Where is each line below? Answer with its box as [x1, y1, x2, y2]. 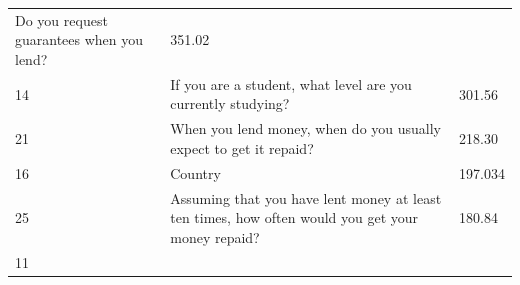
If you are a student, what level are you [170, 73, 412, 94]
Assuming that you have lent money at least [170, 187, 442, 208]
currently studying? [170, 93, 290, 114]
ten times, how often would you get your [170, 207, 419, 228]
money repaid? [170, 226, 260, 247]
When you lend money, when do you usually [170, 118, 442, 139]
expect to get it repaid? [170, 137, 314, 158]
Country [170, 162, 221, 183]
